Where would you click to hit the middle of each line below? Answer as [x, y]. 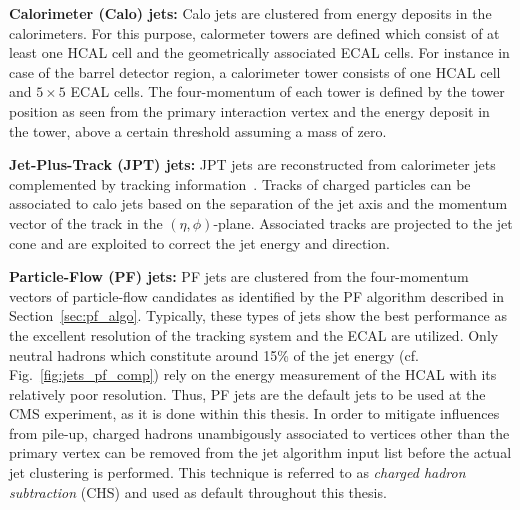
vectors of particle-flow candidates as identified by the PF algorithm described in [257, 295]
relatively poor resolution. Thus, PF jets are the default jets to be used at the [247, 393]
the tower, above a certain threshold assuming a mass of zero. [198, 130]
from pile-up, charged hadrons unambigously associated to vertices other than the [259, 432]
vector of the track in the [86, 222]
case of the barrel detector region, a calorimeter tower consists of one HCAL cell [255, 71]
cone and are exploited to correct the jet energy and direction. [199, 242]
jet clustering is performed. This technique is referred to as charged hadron [237, 472]
